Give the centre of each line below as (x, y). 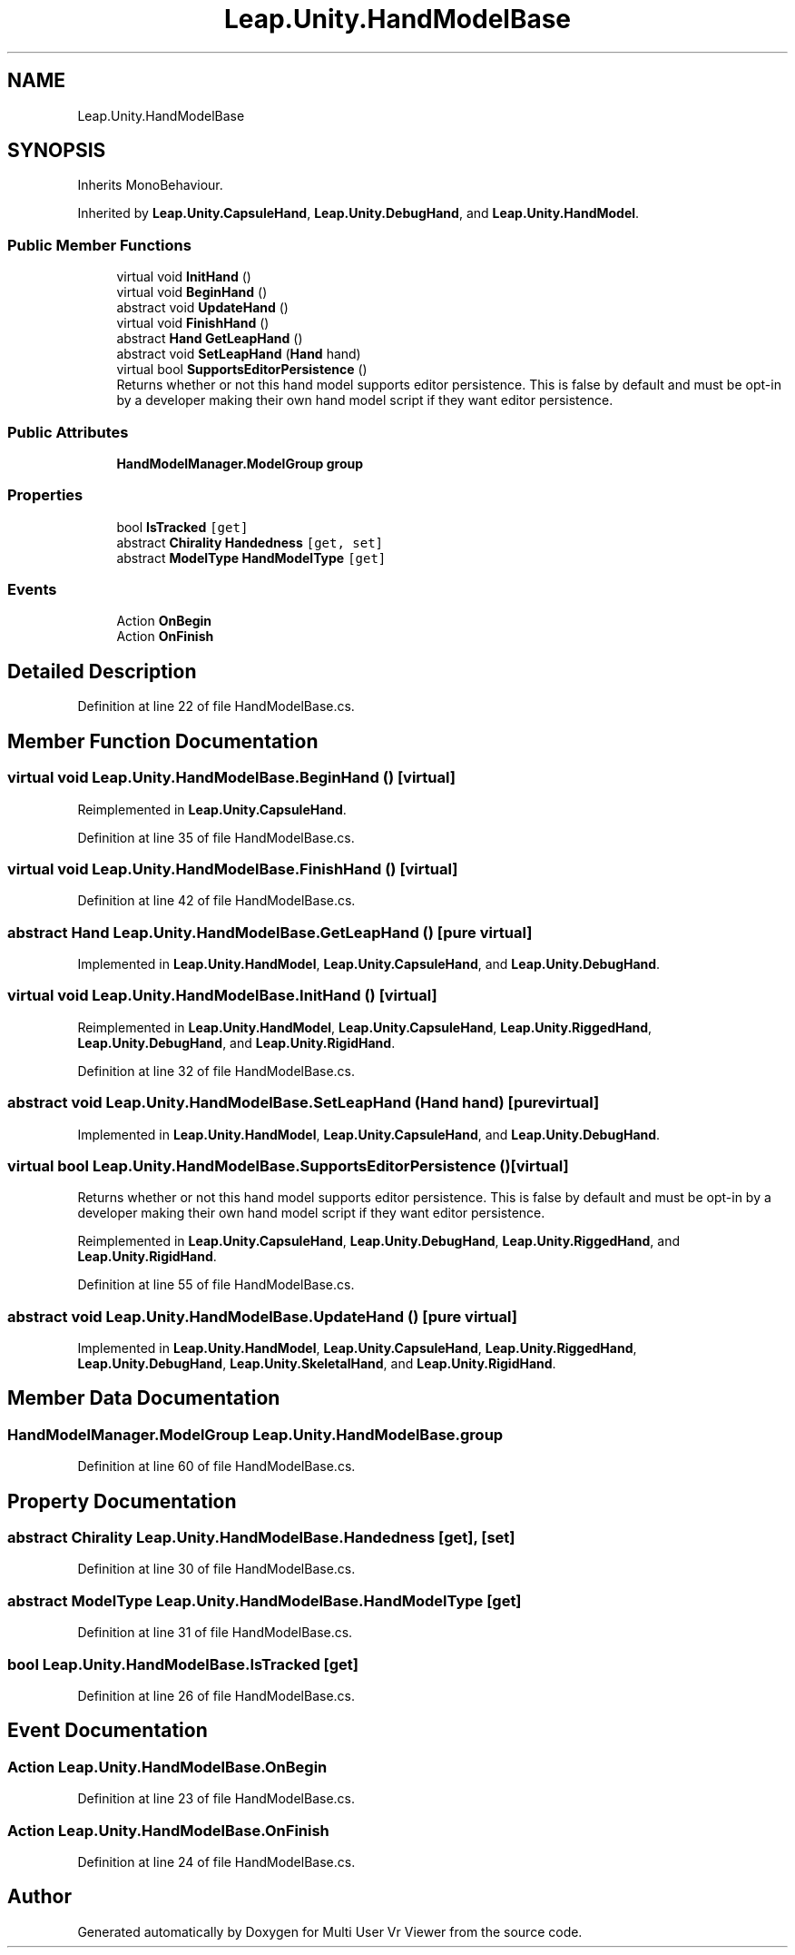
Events (32, 590)
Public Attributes (68, 432)
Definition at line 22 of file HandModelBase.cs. (216, 706)
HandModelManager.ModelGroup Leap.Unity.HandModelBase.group (255, 1434)
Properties (45, 495)
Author (39, 1897)
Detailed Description (102, 671)
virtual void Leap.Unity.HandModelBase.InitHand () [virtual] (222, 996)
